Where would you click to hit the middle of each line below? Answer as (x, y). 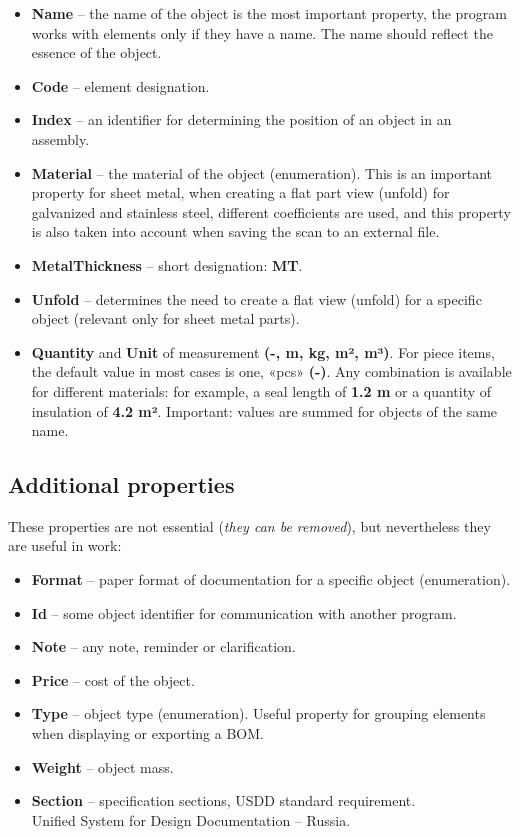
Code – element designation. (120, 85)
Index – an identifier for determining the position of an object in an (241, 119)
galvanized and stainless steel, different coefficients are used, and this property (271, 211)
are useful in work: (65, 545)
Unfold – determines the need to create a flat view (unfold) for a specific (256, 298)
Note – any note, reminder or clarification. (163, 646)
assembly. (60, 138)
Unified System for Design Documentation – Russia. (191, 819)
